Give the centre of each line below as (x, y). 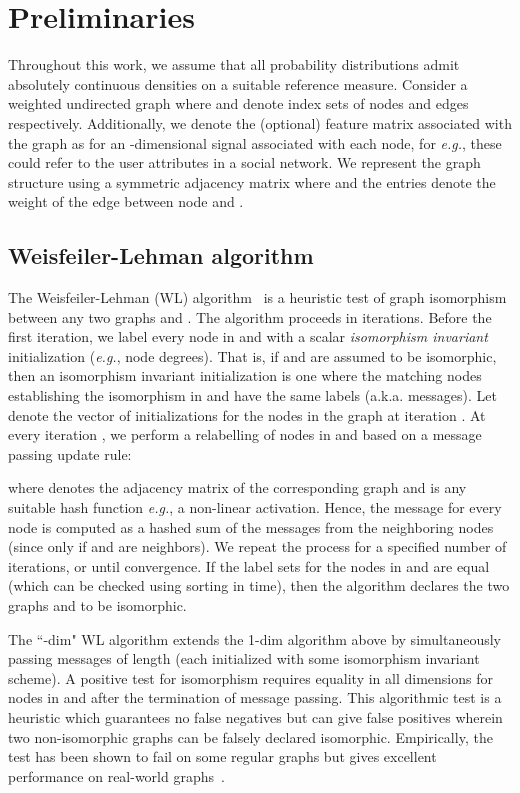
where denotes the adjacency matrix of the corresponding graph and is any (237, 487)
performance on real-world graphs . (116, 775)
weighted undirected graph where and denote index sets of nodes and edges (238, 103)
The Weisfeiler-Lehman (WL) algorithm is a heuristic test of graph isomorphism (257, 297)
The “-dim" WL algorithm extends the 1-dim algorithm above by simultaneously (255, 638)
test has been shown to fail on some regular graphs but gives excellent (222, 756)
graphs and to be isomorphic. (97, 604)
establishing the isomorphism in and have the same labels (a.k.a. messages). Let (252, 395)
